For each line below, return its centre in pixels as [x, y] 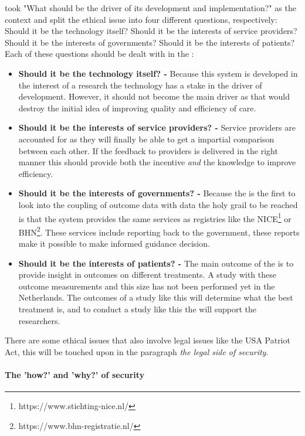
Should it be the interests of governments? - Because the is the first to [157, 193]
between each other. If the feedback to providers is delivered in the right [148, 150]
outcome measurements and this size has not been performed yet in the [147, 286]
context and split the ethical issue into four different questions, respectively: [141, 19]
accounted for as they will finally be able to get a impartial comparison [146, 139]
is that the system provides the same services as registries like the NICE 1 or [155, 217]
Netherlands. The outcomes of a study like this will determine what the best [156, 297]
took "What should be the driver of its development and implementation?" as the [150, 8]
